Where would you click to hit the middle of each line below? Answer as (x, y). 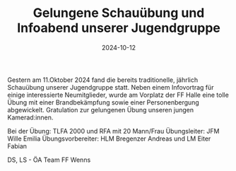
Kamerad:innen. (30, 117)
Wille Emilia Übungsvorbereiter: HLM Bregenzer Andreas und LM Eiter (109, 138)
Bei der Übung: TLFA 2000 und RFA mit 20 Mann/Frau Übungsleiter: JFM (113, 131)
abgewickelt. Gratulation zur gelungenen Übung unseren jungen (101, 110)
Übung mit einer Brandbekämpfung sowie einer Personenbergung (103, 102)
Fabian (17, 146)
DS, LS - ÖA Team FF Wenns (49, 160)
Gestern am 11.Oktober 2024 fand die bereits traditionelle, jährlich (103, 80)
